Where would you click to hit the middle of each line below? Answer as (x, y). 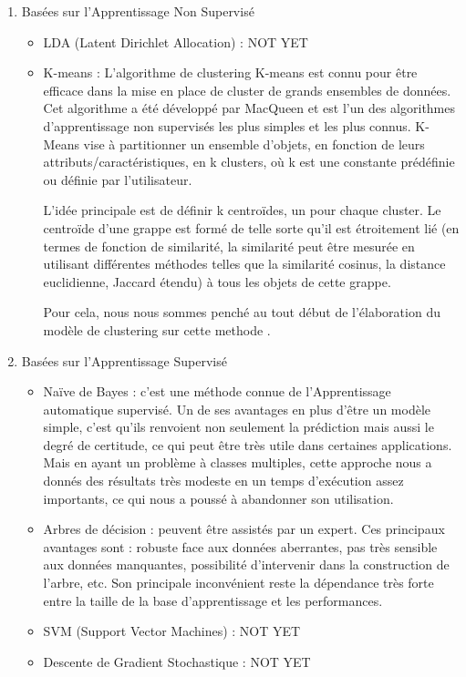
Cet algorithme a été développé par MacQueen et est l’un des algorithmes (249, 108)
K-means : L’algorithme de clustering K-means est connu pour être (230, 72)
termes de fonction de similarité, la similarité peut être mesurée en (229, 246)
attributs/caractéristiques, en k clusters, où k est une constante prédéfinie (249, 162)
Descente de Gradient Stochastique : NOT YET (177, 661)
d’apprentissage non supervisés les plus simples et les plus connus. (227, 125)
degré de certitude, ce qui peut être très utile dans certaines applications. (248, 444)
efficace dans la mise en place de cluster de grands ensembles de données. (247, 90)
